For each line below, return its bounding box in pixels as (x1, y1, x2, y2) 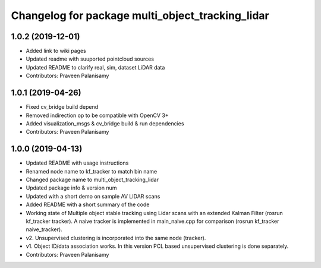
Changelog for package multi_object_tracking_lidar (11, 9, 270, 22)
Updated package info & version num (26, 184, 117, 191)
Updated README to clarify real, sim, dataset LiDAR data (26, 64, 165, 71)
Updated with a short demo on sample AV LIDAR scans (26, 193, 160, 200)
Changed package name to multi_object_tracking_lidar (26, 176, 159, 183)
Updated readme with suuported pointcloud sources (26, 55, 155, 62)
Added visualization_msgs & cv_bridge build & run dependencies (26, 119, 184, 127)
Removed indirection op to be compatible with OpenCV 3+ (26, 112, 169, 119)
